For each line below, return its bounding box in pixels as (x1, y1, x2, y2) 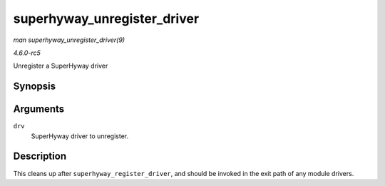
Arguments (13, 103, 65, 115)
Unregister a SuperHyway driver (13, 61, 108, 71)
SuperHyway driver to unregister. (31, 132, 129, 140)
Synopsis (13, 81, 56, 93)
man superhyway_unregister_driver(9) (13, 36, 125, 44)
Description (13, 150, 67, 162)
